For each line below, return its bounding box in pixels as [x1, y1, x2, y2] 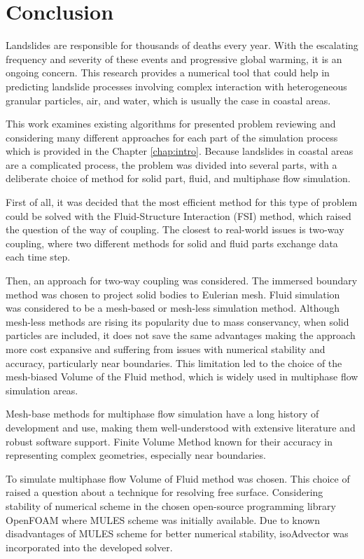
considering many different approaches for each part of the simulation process [6, 130, 338, 144]
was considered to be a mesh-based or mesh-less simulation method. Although [6, 301, 340, 315]
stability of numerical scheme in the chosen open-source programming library [6, 498, 336, 513]
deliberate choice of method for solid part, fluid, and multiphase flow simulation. [6, 171, 351, 186]
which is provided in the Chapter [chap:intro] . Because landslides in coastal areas [6, 144, 353, 158]
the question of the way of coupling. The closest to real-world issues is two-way [6, 222, 344, 237]
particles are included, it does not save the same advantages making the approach [6, 328, 356, 343]
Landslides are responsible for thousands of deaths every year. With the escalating [6, 38, 358, 53]
